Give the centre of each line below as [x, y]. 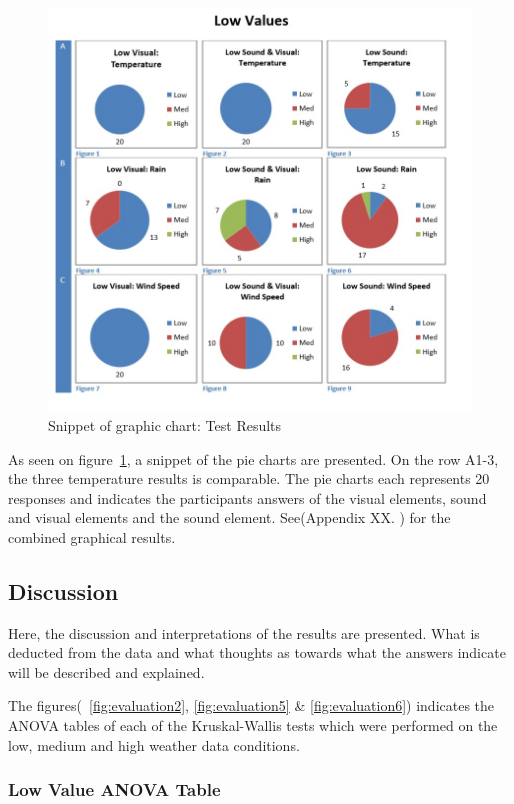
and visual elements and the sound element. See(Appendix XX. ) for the [229, 517]
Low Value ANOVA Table [114, 789]
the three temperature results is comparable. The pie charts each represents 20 [249, 478]
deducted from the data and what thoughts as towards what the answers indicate [257, 652]
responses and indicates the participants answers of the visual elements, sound [247, 497]
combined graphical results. [92, 536]
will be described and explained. [106, 671]
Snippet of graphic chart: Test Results [165, 424]
